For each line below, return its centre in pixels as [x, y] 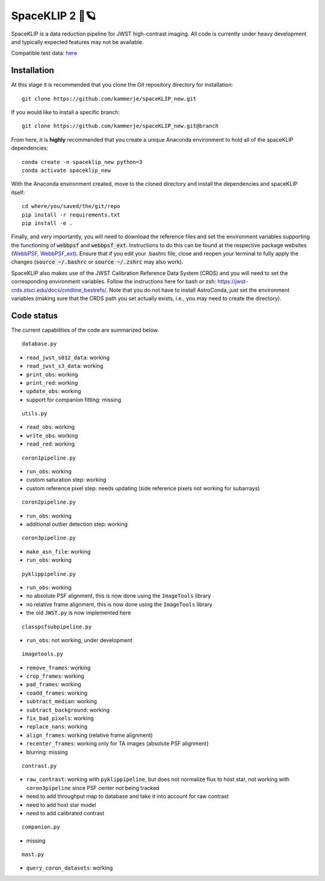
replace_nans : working [57, 727]
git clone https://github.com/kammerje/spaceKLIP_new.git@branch [120, 126]
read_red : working [51, 444]
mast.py [33, 854]
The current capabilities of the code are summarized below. [85, 330]
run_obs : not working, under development [79, 640]
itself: [18, 192]
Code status [35, 316]
